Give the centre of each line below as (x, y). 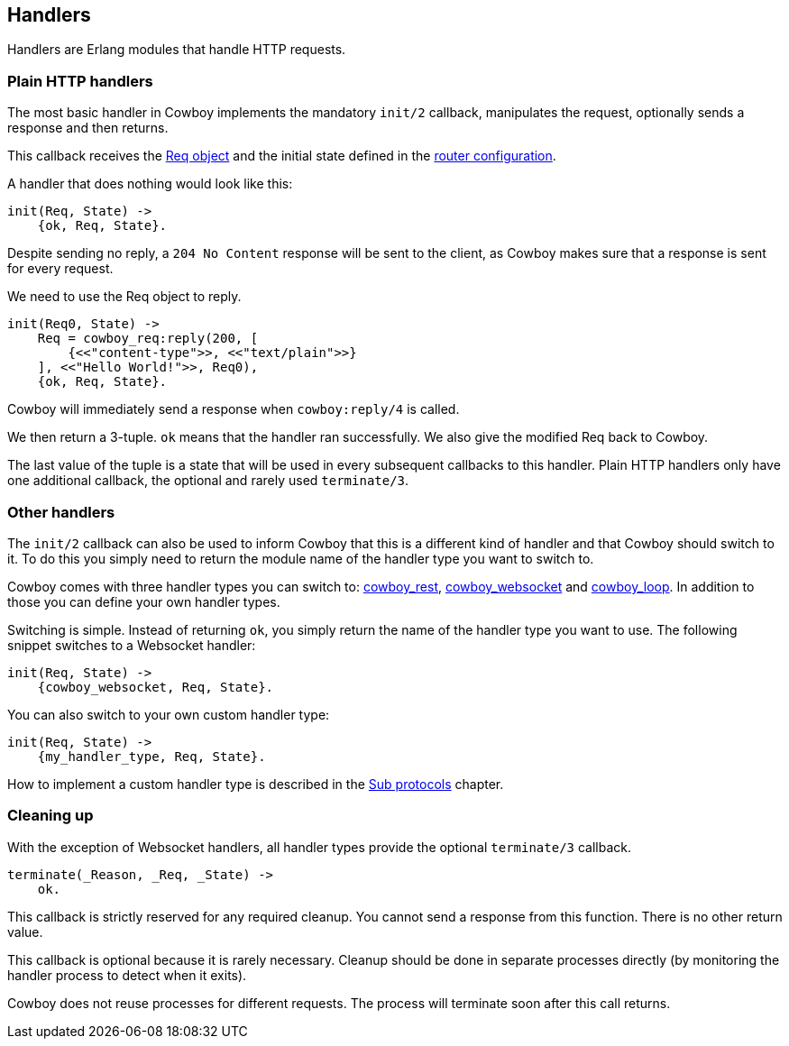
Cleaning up (50, 816)
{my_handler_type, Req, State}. (151, 756)
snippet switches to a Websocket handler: (132, 645)
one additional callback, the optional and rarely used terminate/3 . (208, 481)
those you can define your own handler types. (144, 601)
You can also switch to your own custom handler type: (169, 714)
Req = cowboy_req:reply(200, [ (148, 339)
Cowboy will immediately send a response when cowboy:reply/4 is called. (234, 409)
